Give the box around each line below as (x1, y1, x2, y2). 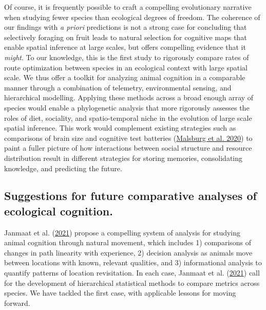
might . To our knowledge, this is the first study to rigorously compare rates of (4, 51, 249, 62)
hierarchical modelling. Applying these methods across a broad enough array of (4, 92, 254, 103)
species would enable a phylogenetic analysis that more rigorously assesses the (4, 102, 250, 113)
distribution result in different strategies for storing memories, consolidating (4, 152, 243, 163)
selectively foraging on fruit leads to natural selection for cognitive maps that (4, 31, 247, 42)
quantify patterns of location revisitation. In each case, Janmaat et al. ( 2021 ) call (4, 267, 260, 278)
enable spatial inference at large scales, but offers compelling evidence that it (4, 42, 246, 52)
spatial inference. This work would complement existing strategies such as (4, 122, 236, 133)
